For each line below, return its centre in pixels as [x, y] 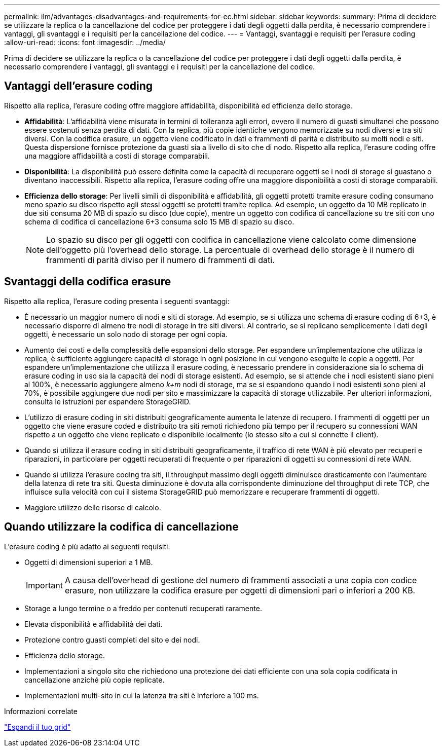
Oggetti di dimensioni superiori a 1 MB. [89, 562]
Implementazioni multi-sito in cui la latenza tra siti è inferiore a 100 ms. [142, 695]
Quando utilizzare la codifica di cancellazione [121, 527]
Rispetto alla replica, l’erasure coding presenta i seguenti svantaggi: [117, 301]
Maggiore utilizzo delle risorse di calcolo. [93, 507]
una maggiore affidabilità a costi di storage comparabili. [117, 156]
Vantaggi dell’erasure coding [79, 86]
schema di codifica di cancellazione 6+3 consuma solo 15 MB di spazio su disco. [159, 221]
